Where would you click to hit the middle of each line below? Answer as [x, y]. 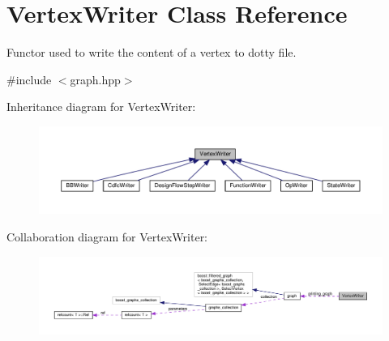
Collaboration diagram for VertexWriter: [107, 236]
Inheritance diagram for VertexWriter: [101, 107]
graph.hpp [95, 79]
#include [29, 79]
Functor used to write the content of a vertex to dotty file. [152, 52]
